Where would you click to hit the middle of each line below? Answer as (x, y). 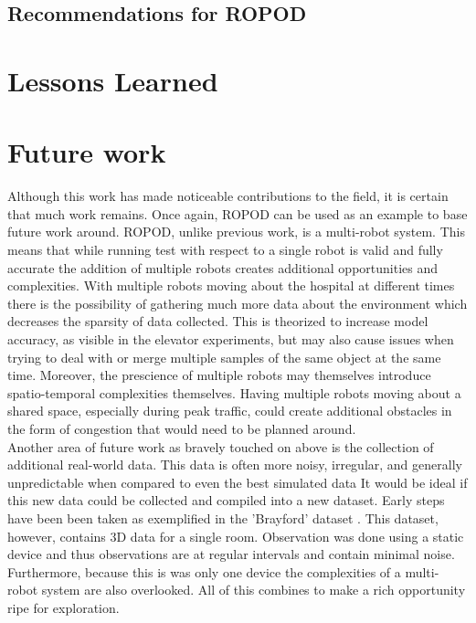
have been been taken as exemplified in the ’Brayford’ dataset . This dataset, (223, 517)
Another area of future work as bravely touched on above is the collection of (221, 446)
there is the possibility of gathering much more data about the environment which (238, 303)
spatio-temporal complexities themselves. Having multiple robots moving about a (234, 392)
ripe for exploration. (63, 607)
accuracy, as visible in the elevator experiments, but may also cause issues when (231, 339)
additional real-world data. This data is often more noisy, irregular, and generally (235, 465)
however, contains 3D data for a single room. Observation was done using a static (236, 536)
